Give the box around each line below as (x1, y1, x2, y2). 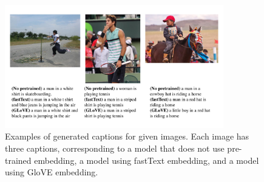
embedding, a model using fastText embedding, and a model (34, 153, 259, 166)
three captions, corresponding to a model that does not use (5, 141, 225, 154)
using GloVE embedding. (5, 166, 98, 178)
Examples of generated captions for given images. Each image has (5, 130, 249, 143)
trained (5, 153, 32, 166)
